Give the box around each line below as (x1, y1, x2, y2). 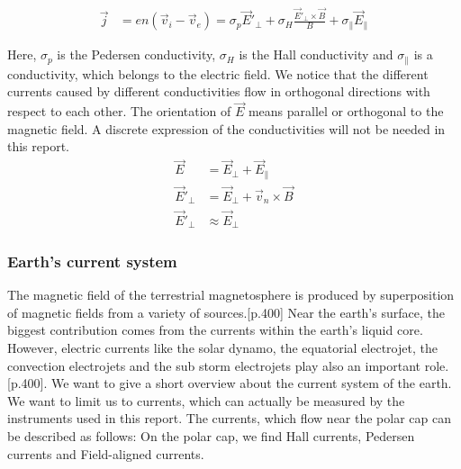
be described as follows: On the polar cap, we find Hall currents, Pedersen (7, 427, 415, 446)
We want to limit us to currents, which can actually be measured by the (7, 391, 405, 410)
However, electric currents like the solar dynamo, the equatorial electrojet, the (7, 338, 438, 357)
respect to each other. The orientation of (7, 102, 231, 121)
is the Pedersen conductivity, (57, 45, 216, 64)
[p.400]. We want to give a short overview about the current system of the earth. (7, 374, 452, 392)
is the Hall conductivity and (239, 45, 393, 64)
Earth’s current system (7, 249, 177, 272)
